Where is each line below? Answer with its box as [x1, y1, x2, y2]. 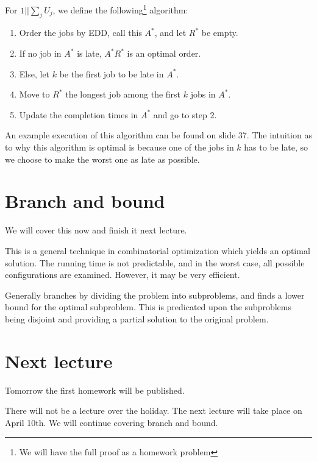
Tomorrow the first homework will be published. [5, 383, 185, 396]
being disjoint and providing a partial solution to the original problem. [5, 312, 269, 325]
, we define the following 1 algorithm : [52, 2, 188, 16]
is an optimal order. [127, 47, 201, 60]
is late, [77, 47, 102, 60]
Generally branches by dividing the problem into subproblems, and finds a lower [5, 288, 305, 301]
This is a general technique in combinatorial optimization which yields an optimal [5, 244, 310, 257]
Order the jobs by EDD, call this [19, 26, 142, 39]
